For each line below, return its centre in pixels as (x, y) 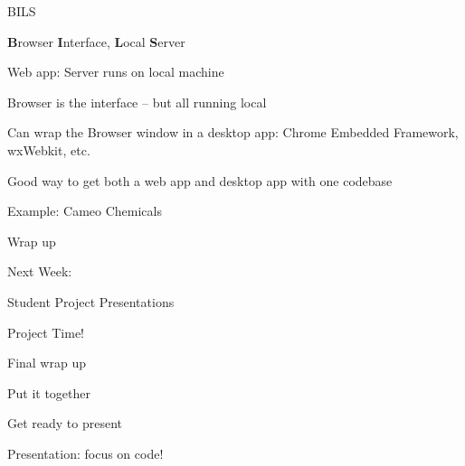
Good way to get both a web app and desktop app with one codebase (200, 180)
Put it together (49, 392)
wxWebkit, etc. (49, 149)
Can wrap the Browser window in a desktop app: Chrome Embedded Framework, (233, 132)
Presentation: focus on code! (85, 453)
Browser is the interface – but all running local (137, 102)
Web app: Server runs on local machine (116, 72)
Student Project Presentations (91, 301)
